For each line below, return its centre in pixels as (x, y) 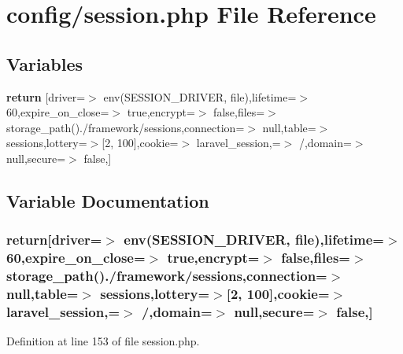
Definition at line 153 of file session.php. (103, 341)
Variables (45, 63)
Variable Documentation (108, 200)
